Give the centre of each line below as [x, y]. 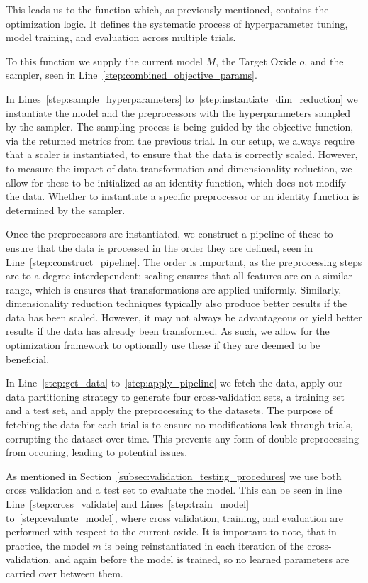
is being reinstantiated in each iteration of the [204, 545]
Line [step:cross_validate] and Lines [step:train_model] [128, 504]
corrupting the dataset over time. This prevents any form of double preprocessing [183, 438]
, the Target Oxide [256, 61]
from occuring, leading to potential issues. [97, 452]
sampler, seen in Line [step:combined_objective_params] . [132, 75]
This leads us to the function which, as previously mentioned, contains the [167, 9]
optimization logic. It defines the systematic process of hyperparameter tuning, [177, 23]
